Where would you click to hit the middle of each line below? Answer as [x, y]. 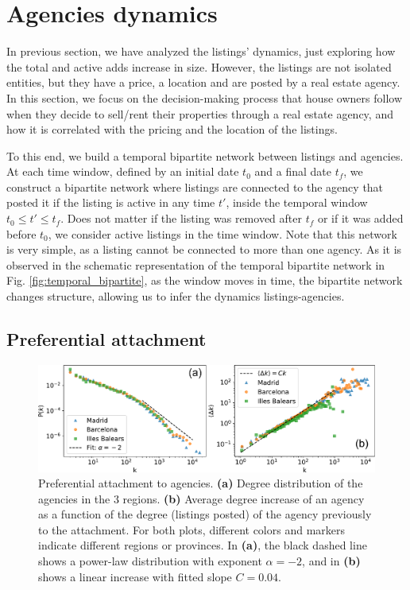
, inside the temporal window [297, 202]
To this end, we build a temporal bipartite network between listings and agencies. [205, 155]
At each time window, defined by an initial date [123, 171]
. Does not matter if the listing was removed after [181, 218]
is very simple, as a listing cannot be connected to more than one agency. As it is [204, 249]
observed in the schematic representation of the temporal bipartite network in [196, 264]
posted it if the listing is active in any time [111, 202]
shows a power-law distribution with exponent [150, 561]
